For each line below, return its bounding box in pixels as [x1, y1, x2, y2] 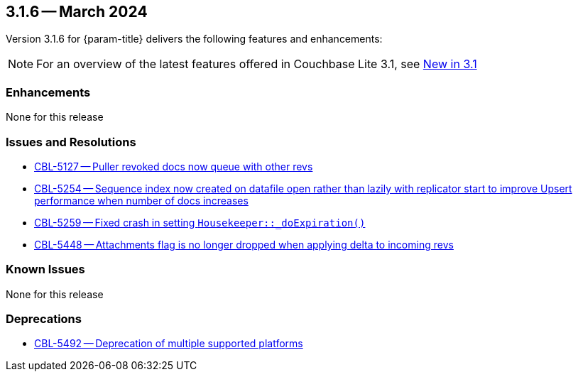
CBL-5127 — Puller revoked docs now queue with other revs [34, 160, 313, 173]
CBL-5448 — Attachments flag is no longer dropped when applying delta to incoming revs [34, 238, 454, 251]
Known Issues [6, 262, 85, 277]
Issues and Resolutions [6, 134, 136, 149]
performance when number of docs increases [34, 194, 249, 207]
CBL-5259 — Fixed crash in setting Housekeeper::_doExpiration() [34, 216, 366, 229]
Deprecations [6, 312, 82, 327]
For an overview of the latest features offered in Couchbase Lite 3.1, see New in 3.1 [36, 57, 477, 72]
